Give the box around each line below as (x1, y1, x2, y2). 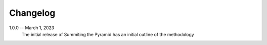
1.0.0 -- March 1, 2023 (9, 25, 54, 31)
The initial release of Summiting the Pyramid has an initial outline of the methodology (21, 31, 194, 37)
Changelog (9, 7, 55, 18)
